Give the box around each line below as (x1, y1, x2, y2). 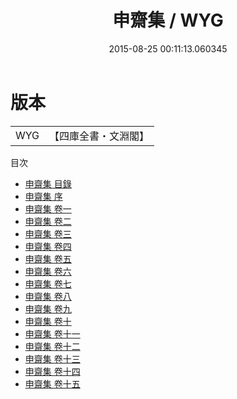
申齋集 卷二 (24, 215, 72, 227)
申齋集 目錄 (24, 177, 72, 190)
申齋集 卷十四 (24, 365, 81, 377)
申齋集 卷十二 (24, 340, 81, 352)
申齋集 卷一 (24, 202, 72, 215)
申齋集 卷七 (24, 277, 72, 290)
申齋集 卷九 (24, 302, 72, 315)
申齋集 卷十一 (24, 327, 81, 340)
